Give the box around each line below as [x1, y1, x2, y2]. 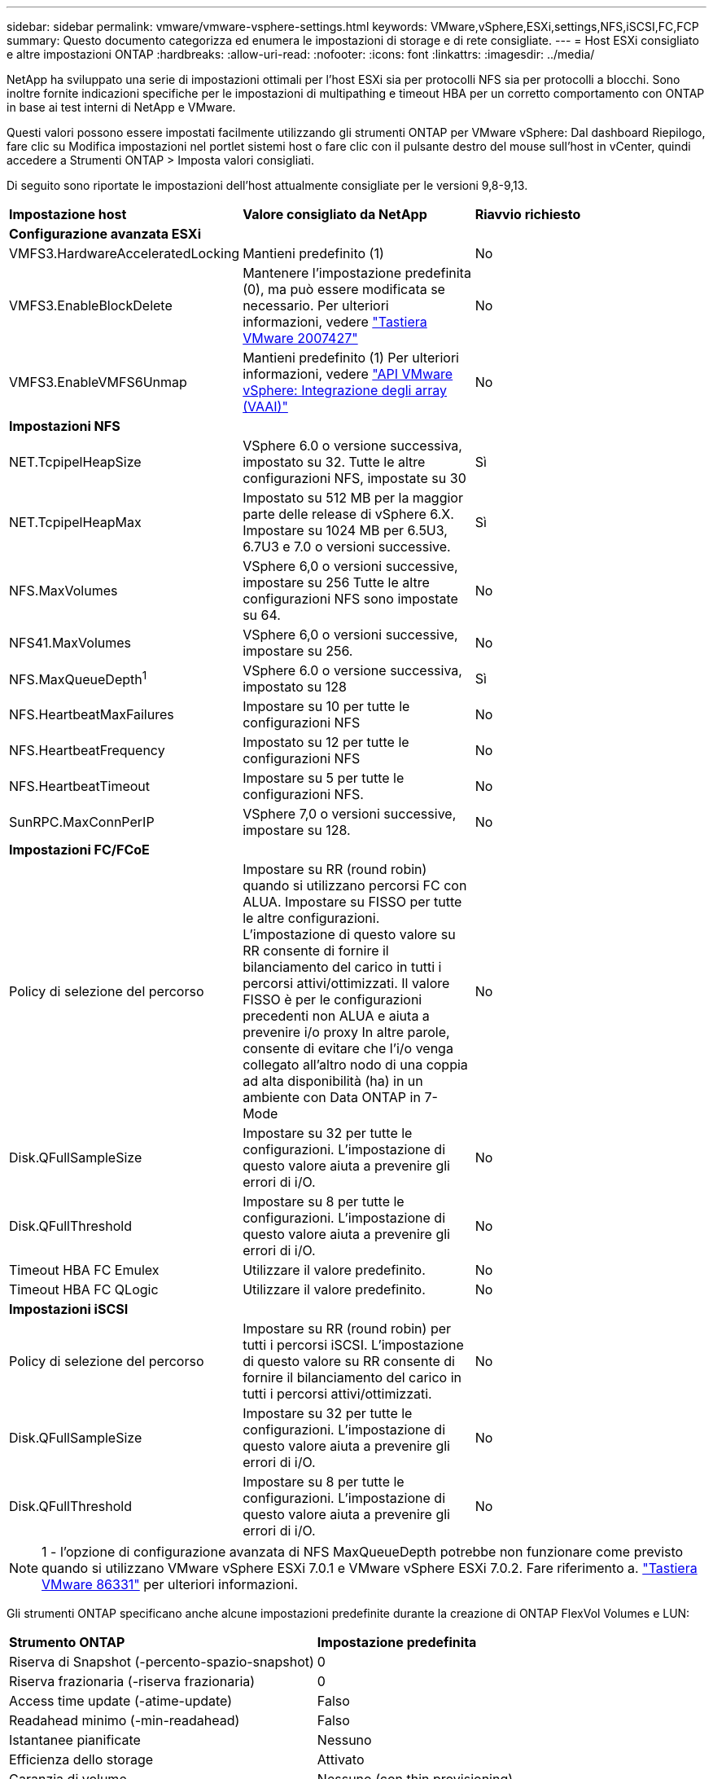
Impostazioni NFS [9, 418, 120, 434]
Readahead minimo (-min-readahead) [9, 1712, 240, 1728]
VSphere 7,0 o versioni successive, [243, 806, 457, 822]
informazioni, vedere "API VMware [243, 366, 453, 382]
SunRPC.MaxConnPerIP [9, 814, 155, 830]
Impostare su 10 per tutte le [243, 698, 410, 714]
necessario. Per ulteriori [243, 297, 389, 314]
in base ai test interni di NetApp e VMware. [7, 100, 236, 114]
